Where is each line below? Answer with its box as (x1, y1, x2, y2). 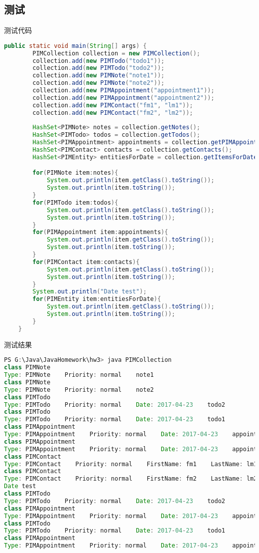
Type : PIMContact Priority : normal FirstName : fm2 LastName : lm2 (4, 475, 258, 483)
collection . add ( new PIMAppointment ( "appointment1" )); (32, 87, 215, 94)
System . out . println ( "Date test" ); (32, 288, 147, 295)
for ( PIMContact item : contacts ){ (32, 258, 140, 266)
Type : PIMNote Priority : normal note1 (4, 371, 154, 379)
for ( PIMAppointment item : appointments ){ (32, 229, 168, 236)
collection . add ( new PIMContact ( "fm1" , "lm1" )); (32, 101, 193, 109)
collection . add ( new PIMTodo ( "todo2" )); (32, 64, 165, 72)
